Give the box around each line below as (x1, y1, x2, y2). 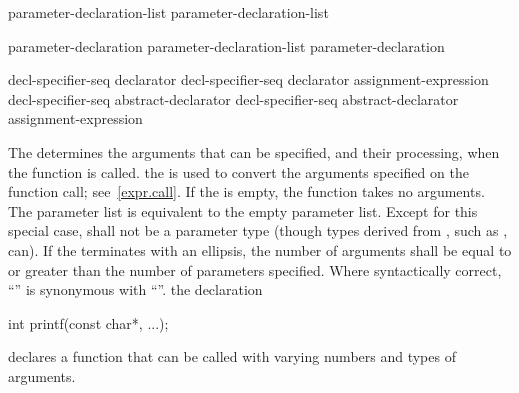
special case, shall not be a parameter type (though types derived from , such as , (8, 220, 508, 241)
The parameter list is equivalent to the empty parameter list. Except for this (8, 200, 478, 221)
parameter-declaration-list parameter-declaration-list (8, 2, 329, 22)
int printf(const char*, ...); (8, 312, 169, 333)
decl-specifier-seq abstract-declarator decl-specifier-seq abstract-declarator (8, 88, 459, 109)
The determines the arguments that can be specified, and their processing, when (8, 141, 500, 162)
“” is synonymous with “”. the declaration (8, 279, 263, 300)
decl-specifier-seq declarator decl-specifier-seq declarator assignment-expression (8, 69, 489, 90)
